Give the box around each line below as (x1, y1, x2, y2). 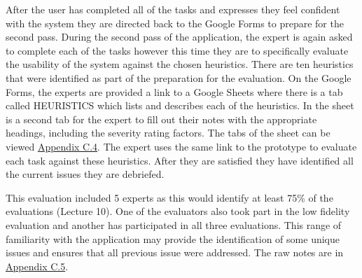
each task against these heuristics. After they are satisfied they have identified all (6, 153, 354, 167)
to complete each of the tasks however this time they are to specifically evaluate (6, 43, 349, 57)
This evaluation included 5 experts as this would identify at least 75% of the (6, 190, 333, 204)
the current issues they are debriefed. (6, 167, 165, 181)
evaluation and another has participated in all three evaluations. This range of (6, 217, 342, 232)
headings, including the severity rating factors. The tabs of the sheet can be (6, 125, 330, 140)
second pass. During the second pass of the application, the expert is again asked (6, 29, 353, 44)
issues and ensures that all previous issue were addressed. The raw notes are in (6, 245, 344, 260)
